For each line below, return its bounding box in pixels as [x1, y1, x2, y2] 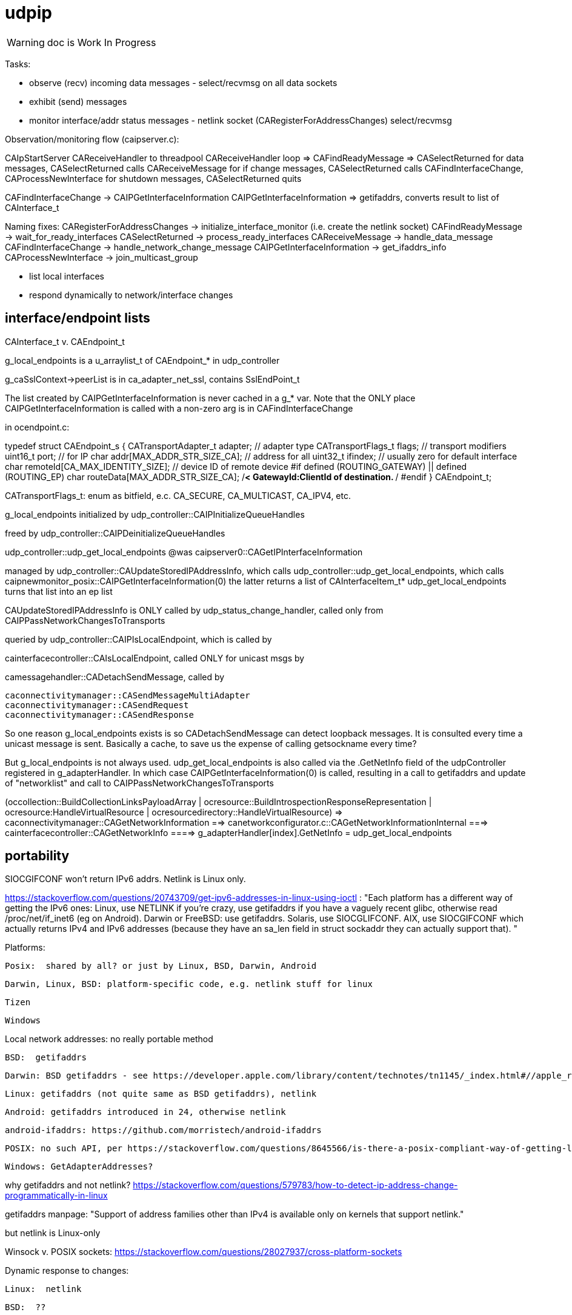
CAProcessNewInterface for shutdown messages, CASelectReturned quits [5, 173, 302, 184]
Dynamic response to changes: [5, 1265, 129, 1276]
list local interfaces [29, 270, 104, 281]
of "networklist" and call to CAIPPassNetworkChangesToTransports [5, 777, 274, 788]
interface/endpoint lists [5, 310, 150, 326]
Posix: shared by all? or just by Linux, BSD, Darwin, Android [5, 961, 317, 971]
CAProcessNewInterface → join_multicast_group [5, 252, 198, 263]
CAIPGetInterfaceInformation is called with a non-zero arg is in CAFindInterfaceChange [5, 403, 353, 413]
